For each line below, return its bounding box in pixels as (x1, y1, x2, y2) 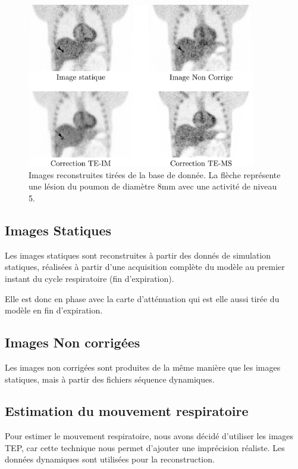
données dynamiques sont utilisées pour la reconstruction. (5, 453, 215, 465)
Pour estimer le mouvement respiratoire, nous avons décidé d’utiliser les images (5, 430, 294, 442)
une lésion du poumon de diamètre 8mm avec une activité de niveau (29, 180, 277, 192)
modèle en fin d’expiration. (5, 304, 103, 316)
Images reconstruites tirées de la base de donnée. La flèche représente (29, 168, 281, 181)
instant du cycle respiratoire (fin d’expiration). (5, 272, 174, 284)
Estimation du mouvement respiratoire (5, 402, 249, 420)
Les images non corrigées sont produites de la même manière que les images (5, 361, 281, 373)
